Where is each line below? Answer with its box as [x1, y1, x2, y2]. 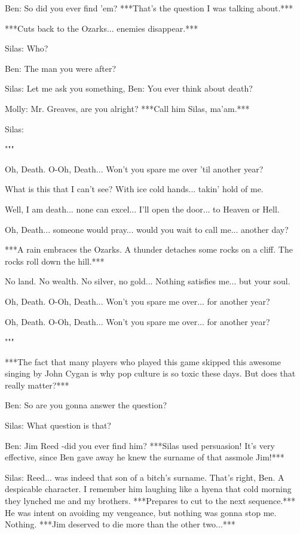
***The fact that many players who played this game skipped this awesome [5, 355, 281, 368]
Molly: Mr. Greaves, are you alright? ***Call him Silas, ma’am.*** [5, 102, 250, 114]
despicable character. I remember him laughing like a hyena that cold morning [5, 483, 292, 495]
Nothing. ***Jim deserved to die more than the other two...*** [5, 518, 235, 530]
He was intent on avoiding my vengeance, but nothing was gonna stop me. [5, 506, 277, 518]
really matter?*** [5, 378, 69, 391]
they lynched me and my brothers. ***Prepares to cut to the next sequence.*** [5, 494, 296, 507]
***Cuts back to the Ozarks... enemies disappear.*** [5, 22, 198, 34]
